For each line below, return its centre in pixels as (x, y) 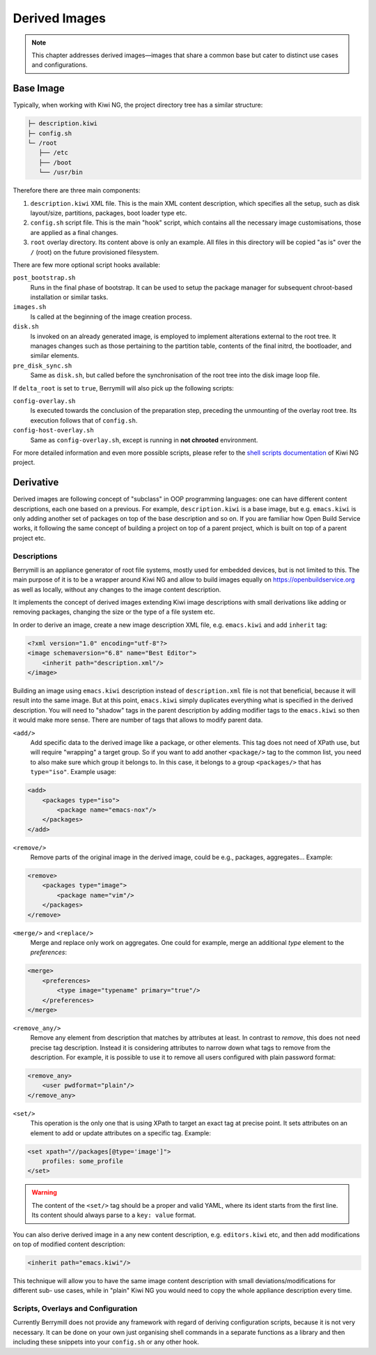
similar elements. (55, 356)
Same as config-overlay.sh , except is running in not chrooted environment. (144, 440)
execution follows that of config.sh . (84, 420)
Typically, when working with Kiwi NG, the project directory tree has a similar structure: (138, 105)
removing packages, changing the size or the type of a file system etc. (114, 612)
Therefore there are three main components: (77, 190)
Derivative (36, 482)
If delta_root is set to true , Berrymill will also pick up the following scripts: (124, 388)
